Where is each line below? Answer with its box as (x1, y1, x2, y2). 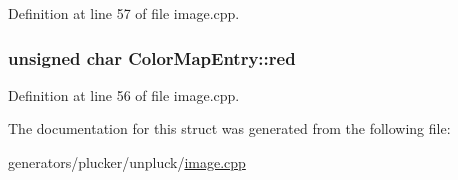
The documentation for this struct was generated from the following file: (8, 118, 451, 139)
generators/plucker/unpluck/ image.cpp (8, 152, 246, 172)
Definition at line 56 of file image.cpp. (8, 84, 240, 105)
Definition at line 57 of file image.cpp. (8, 3, 240, 23)
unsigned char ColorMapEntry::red (8, 45, 296, 70)
